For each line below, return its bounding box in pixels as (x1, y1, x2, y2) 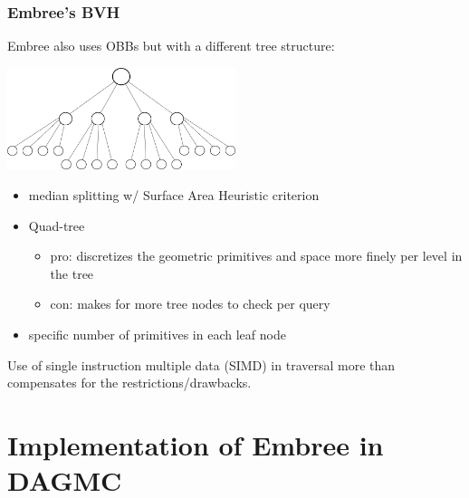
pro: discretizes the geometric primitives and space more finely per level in (50, 246, 463, 265)
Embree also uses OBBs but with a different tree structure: (7, 36, 335, 55)
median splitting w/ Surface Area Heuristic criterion (28, 185, 320, 204)
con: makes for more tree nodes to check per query (50, 294, 330, 313)
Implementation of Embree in (7, 426, 384, 463)
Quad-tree (28, 215, 85, 235)
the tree (50, 263, 94, 283)
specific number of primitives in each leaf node (28, 324, 286, 343)
